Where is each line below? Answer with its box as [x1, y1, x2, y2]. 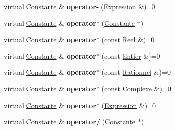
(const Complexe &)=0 [101, 83, 171, 93]
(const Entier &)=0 [101, 50, 160, 61]
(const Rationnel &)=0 [101, 67, 171, 77]
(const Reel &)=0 [101, 34, 155, 44]
